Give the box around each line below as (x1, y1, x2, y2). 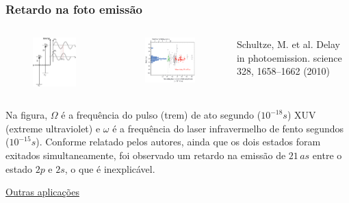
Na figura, (5, 108, 48, 122)
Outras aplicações (5, 184, 79, 199)
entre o (312, 147, 342, 162)
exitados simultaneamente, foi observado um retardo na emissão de (5, 147, 286, 162)
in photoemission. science (236, 50, 342, 64)
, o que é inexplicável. (64, 161, 155, 176)
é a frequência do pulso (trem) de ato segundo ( (61, 108, 261, 122)
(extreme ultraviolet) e (5, 121, 101, 135)
